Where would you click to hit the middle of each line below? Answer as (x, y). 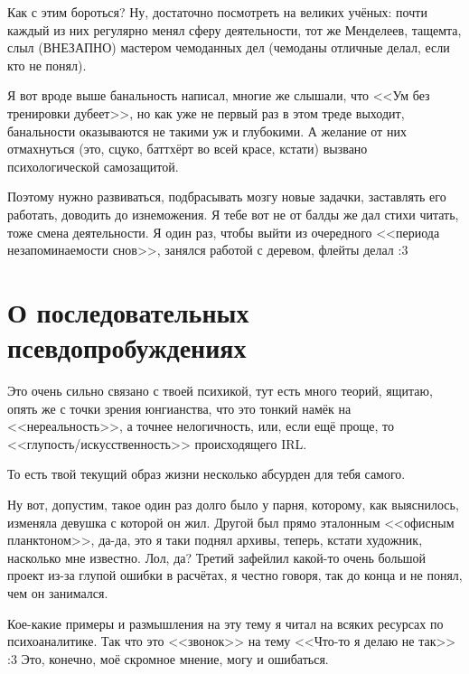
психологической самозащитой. (93, 166)
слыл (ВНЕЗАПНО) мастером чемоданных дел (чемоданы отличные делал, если (229, 47)
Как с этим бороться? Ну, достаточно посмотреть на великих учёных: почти (217, 12)
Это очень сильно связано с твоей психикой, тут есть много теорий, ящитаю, (220, 391)
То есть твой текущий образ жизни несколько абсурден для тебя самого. (206, 474)
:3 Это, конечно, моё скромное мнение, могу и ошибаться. (168, 658)
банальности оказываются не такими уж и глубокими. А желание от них (207, 131)
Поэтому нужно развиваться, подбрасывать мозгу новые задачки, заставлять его (227, 197)
